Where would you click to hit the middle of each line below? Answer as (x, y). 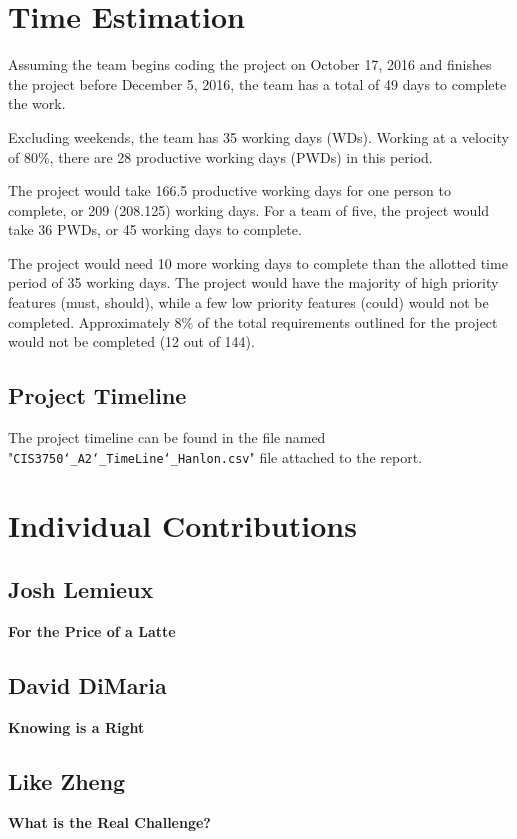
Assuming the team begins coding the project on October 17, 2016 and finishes (250, 64)
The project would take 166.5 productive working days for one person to (229, 190)
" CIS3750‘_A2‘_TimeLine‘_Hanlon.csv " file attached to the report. (215, 456)
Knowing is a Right (76, 726)
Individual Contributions (182, 525)
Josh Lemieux (81, 589)
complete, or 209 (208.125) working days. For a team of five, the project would (249, 209)
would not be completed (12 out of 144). (131, 341)
